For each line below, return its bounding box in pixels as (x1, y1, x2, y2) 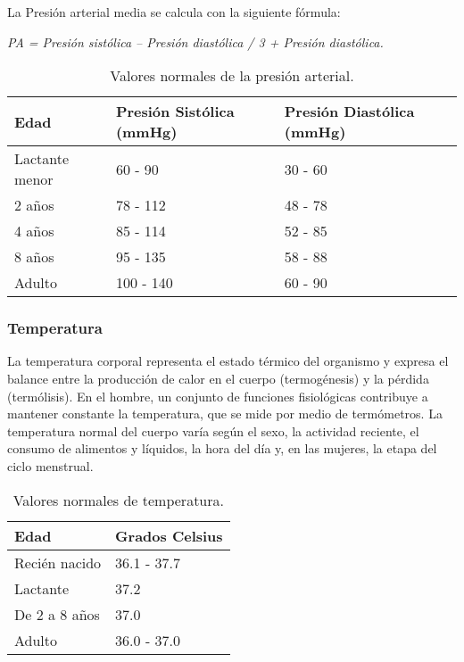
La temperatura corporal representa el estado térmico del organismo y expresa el (7, 352, 449, 370)
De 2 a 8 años (14, 603, 100, 625)
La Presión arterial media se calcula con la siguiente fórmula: (7, 3, 341, 21)
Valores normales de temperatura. (12, 489, 224, 510)
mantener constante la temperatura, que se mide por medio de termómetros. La (7, 404, 443, 423)
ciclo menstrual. (7, 456, 94, 475)
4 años (14, 220, 54, 242)
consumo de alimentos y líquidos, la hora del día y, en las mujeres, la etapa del (7, 439, 437, 458)
